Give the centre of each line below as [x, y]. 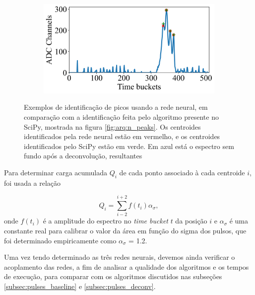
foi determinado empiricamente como [60, 240]
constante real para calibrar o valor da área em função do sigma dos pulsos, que [125, 230]
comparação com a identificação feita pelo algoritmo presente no [121, 116]
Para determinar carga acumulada [56, 172]
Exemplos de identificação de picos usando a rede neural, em [116, 107]
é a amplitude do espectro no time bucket [105, 221]
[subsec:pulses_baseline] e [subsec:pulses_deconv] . [80, 286]
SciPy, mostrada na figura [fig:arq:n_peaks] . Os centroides [112, 126]
